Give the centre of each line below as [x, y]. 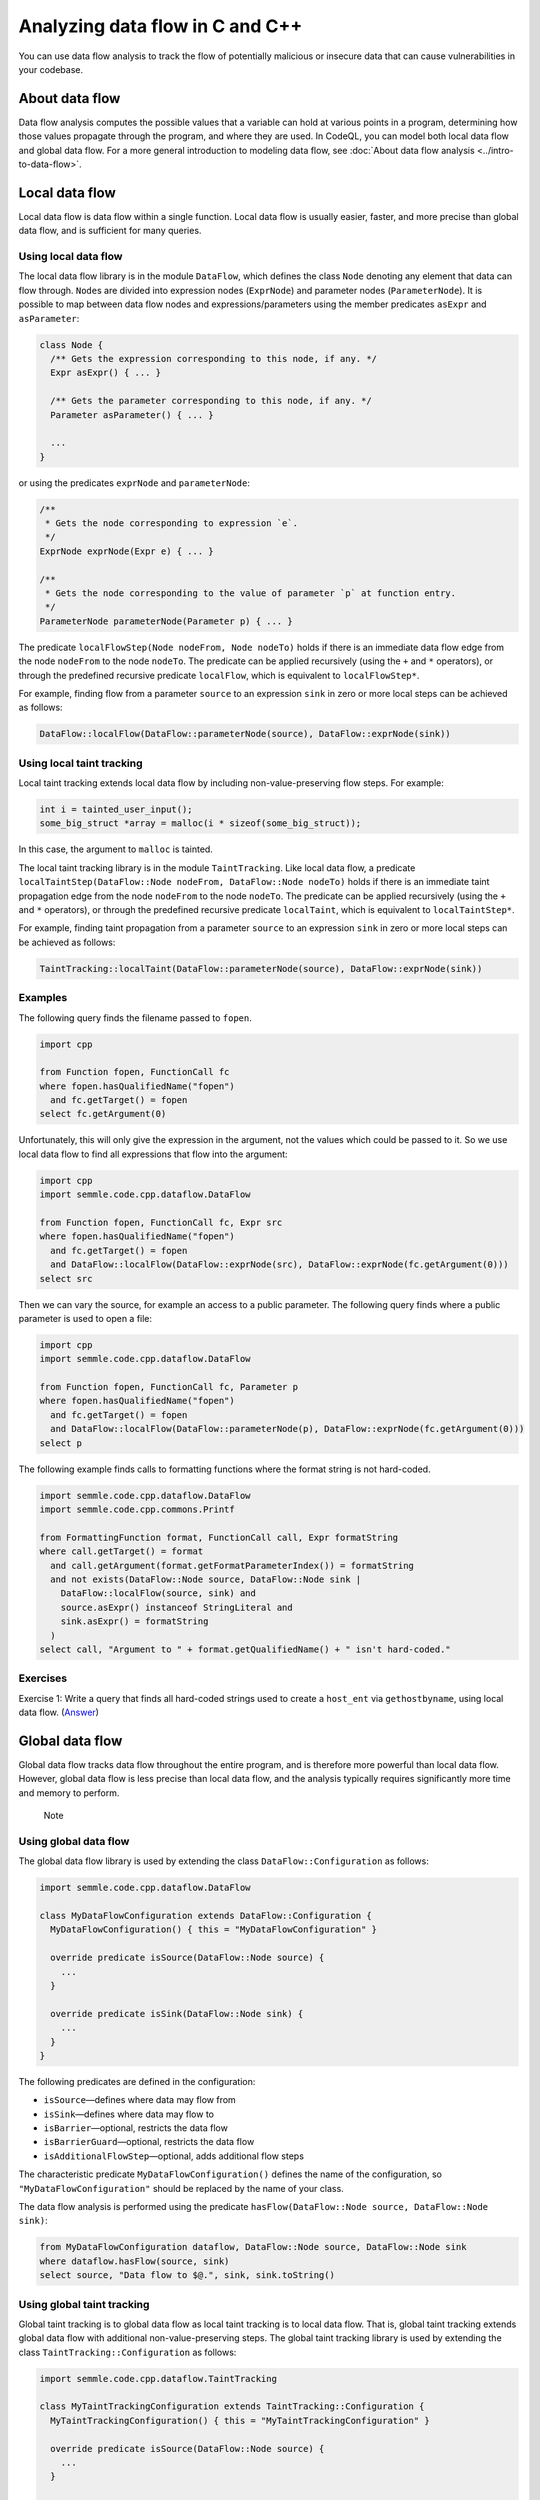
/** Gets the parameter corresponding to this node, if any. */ [211, 401]
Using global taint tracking [84, 2304]
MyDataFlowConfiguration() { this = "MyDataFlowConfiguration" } [214, 1929]
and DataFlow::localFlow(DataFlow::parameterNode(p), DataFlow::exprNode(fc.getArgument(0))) [287, 1429]
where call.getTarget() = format [121, 1551]
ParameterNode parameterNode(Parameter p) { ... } [166, 621]
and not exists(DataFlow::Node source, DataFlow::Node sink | [206, 1579]
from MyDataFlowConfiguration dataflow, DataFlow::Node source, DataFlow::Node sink [253, 2247]
